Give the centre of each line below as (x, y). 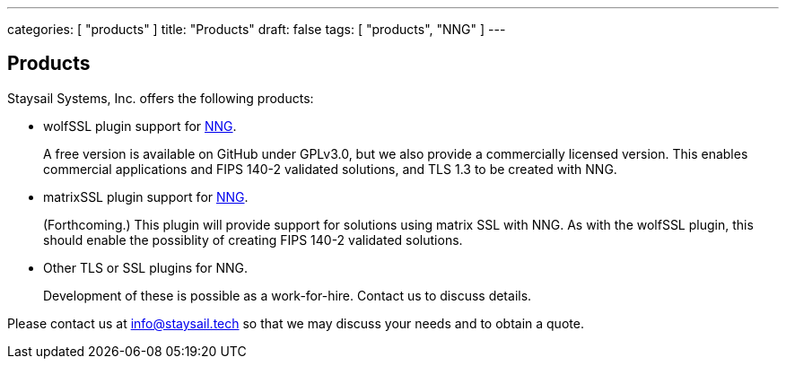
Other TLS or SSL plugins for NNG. (145, 267)
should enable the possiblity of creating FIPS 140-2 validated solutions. (253, 240)
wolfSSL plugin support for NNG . (140, 126)
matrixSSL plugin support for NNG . (146, 196)
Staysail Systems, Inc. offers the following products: (161, 98)
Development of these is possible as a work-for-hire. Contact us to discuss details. (288, 295)
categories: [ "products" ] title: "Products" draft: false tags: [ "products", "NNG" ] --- (257, 29)
